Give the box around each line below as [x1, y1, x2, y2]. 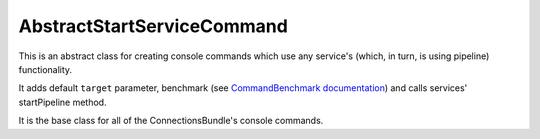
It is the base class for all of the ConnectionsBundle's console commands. [18, 115, 324, 127]
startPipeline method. [18, 96, 107, 108]
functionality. [18, 63, 73, 75]
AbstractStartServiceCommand [18, 15, 289, 37]
